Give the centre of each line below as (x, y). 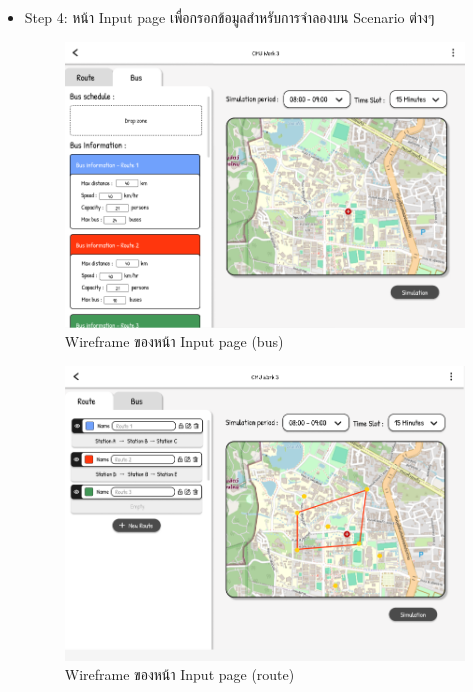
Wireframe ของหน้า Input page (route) (179, 674)
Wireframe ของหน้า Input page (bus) (174, 341)
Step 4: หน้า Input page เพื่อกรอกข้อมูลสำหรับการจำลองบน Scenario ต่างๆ (229, 17)
